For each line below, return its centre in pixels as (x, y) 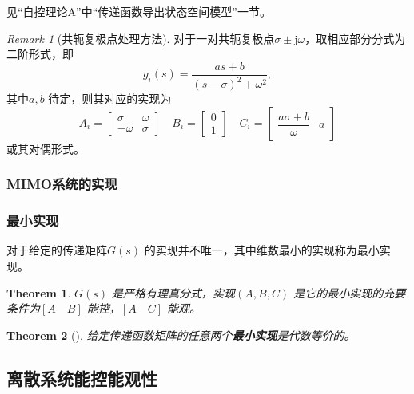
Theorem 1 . (39, 292)
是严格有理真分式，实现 (174, 292)
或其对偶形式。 (46, 148)
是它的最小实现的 (338, 292)
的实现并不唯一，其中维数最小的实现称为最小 (262, 250)
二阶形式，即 (40, 54)
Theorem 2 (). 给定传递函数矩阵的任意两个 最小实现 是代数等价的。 (181, 335)
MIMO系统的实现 (62, 184)
